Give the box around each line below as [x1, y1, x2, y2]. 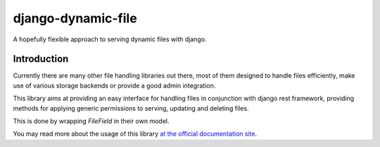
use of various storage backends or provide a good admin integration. [13, 81, 216, 90]
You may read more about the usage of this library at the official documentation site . [13, 129, 257, 138]
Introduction [13, 53, 69, 65]
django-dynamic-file [13, 10, 137, 26]
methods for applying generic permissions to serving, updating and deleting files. [13, 104, 249, 112]
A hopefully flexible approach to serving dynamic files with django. [13, 35, 207, 43]
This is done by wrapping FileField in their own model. [13, 117, 170, 125]
